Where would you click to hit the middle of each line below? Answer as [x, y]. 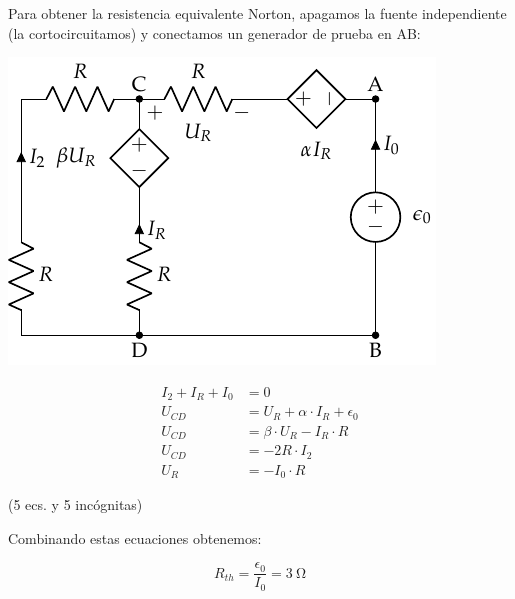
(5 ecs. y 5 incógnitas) [75, 504]
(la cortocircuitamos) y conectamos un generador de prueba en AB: [214, 32]
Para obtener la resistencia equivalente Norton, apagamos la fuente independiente [257, 13]
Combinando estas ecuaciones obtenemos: [135, 537]
